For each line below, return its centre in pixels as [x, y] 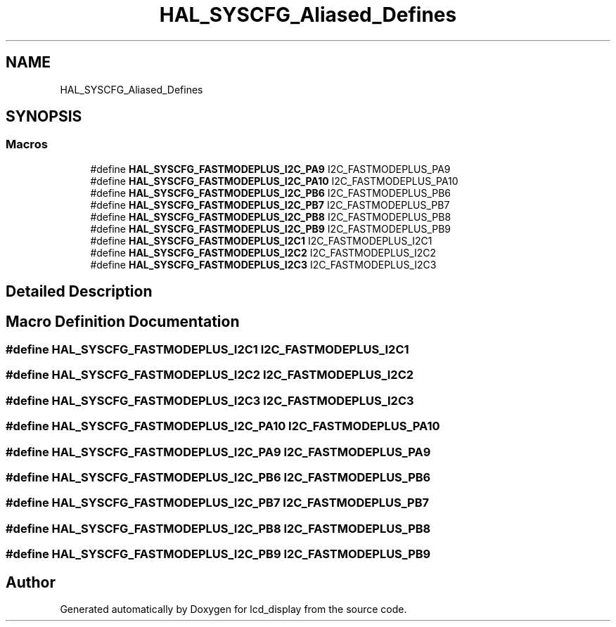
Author [31, 582]
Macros [27, 144]
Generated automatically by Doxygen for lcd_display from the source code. [233, 609]
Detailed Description [79, 292]
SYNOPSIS [44, 117]
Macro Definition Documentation [123, 321]
